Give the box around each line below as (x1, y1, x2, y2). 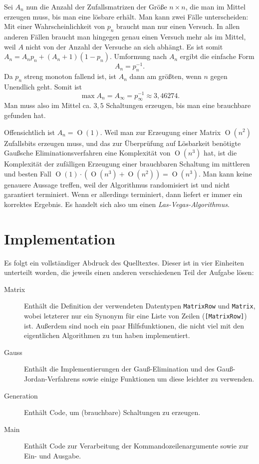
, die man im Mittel (185, 1, 246, 11)
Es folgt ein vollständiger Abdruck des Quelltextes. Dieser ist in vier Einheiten (4, 257, 245, 267)
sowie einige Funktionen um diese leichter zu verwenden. (82, 373, 255, 384)
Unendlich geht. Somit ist (4, 81, 82, 91)
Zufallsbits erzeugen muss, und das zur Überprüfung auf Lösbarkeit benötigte (4, 137, 241, 148)
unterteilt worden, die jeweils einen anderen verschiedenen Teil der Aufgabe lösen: (4, 267, 254, 277)
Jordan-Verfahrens (24, 373, 80, 384)
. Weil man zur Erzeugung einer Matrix (100, 126, 221, 137)
